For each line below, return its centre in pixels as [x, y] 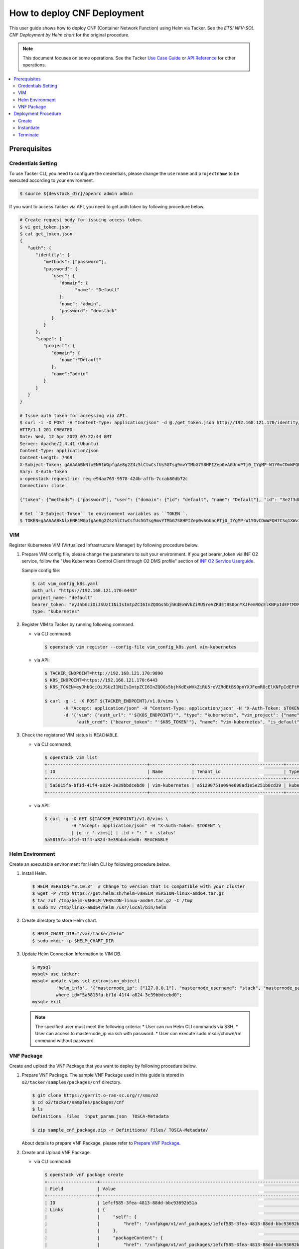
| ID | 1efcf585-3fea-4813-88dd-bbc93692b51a [121, 1203]
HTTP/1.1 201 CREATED [46, 429]
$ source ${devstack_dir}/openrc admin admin [76, 194]
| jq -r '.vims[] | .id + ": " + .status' [123, 833]
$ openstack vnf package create [84, 1175]
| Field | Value [80, 1189]
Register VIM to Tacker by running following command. [78, 624]
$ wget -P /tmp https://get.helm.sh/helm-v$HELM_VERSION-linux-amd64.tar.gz [128, 894]
